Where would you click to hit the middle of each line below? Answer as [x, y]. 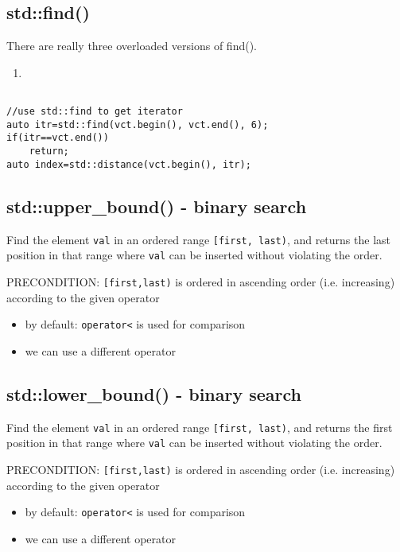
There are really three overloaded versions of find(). [132, 46]
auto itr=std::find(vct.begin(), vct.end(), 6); [138, 124]
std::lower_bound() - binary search [154, 393]
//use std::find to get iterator [95, 112]
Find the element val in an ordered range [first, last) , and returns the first [200, 427]
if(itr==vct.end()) [58, 138]
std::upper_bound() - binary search [157, 206]
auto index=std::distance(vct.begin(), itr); [129, 164]
